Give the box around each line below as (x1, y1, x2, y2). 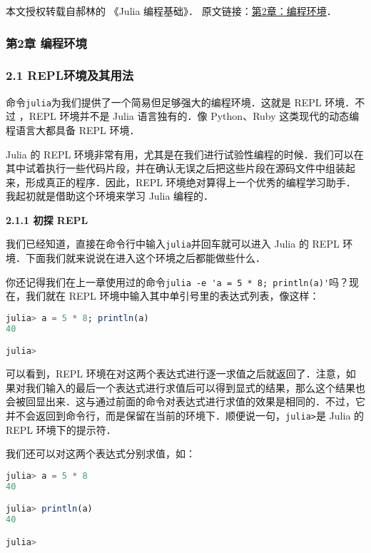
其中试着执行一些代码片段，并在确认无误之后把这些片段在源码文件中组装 (6, 161, 345, 176)
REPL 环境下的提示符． (6, 422, 116, 437)
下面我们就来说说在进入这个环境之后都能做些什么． (25, 250, 265, 265)
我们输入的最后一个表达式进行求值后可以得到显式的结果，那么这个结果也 (25, 380, 365, 395)
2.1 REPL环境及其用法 (6, 66, 134, 84)
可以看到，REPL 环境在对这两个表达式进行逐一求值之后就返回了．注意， (6, 366, 346, 381)
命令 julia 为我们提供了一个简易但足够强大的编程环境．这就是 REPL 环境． (6, 94, 355, 109)
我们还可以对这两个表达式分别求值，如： (6, 446, 195, 461)
